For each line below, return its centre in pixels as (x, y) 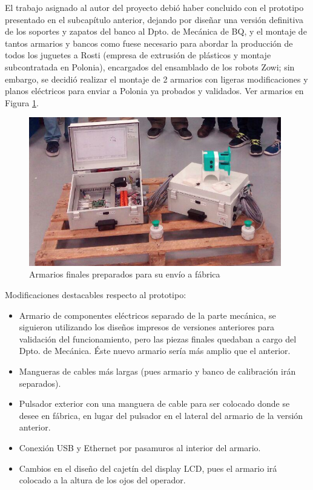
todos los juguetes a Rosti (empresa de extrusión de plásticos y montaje (138, 55)
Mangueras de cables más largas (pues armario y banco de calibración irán (157, 371)
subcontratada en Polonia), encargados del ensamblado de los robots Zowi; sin (150, 66)
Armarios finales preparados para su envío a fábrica (125, 274)
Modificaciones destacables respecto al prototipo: (96, 295)
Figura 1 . (22, 102)
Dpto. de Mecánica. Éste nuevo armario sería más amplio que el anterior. (155, 351)
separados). (40, 383)
